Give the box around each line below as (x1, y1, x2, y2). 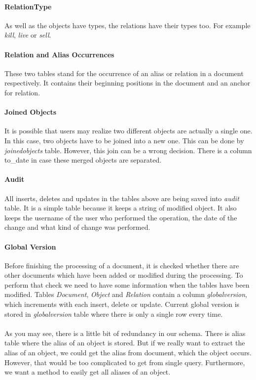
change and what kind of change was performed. (4, 222, 150, 232)
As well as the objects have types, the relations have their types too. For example (4, 20, 251, 30)
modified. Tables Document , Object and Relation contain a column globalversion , (4, 289, 247, 299)
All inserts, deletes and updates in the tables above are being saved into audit (4, 193, 239, 203)
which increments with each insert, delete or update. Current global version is (4, 299, 240, 309)
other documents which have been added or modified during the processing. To (4, 270, 243, 280)
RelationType (4, 1, 52, 11)
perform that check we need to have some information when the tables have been (4, 279, 250, 290)
